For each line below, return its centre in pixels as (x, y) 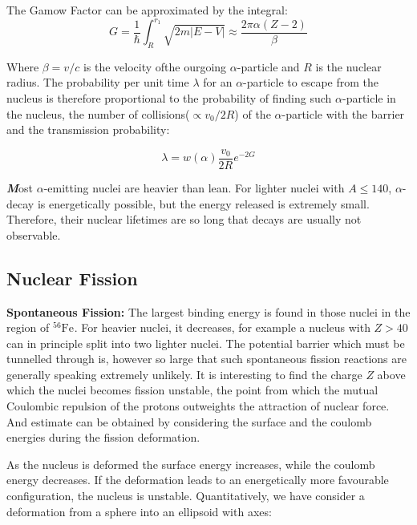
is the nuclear (348, 66)
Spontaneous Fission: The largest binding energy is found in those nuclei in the (208, 311)
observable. (34, 234)
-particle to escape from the (311, 82)
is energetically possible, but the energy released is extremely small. (203, 203)
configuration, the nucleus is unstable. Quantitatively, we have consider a (186, 496)
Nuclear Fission (72, 278)
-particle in (369, 98)
